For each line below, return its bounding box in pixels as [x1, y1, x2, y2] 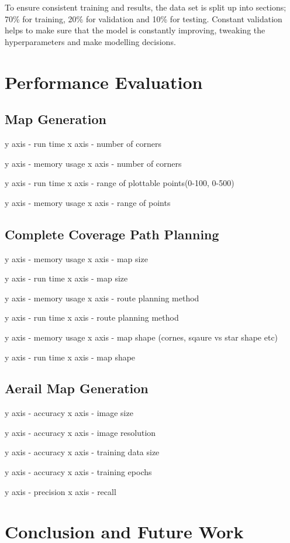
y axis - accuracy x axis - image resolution [5, 426, 156, 438]
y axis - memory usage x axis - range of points [5, 196, 171, 208]
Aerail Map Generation [5, 379, 149, 397]
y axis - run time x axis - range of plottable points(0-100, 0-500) [5, 177, 234, 189]
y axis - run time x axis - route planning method [5, 311, 179, 324]
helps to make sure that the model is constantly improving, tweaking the [5, 24, 265, 36]
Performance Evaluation [5, 70, 203, 94]
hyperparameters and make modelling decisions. [5, 35, 176, 47]
